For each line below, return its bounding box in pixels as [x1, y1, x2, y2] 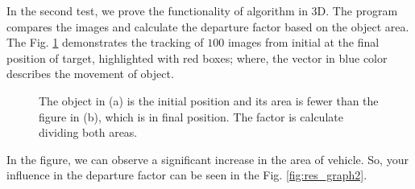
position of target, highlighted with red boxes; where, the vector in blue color [6, 49, 388, 66]
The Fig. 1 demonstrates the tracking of [6, 34, 204, 51]
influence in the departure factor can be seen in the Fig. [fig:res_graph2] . [6, 166, 367, 183]
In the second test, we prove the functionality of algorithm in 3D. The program [6, 2, 398, 18]
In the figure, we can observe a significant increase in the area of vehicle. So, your [6, 150, 409, 167]
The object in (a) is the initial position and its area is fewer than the [39, 92, 379, 109]
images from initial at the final [227, 34, 380, 51]
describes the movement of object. [6, 65, 174, 82]
